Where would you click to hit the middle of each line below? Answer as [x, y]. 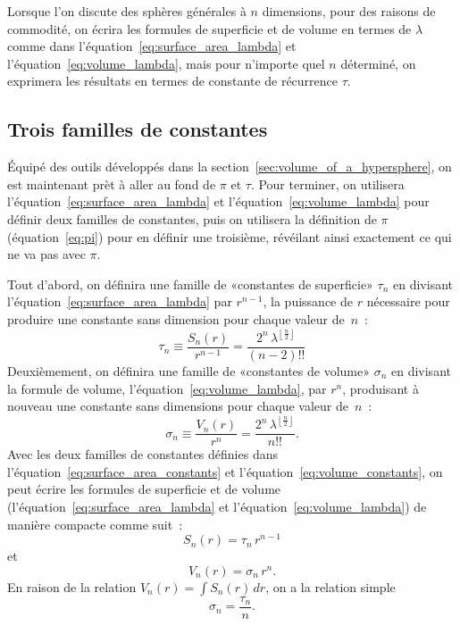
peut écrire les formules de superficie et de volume [144, 489]
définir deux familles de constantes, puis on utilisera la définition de [192, 218]
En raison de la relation [72, 586]
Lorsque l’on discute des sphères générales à [127, 11]
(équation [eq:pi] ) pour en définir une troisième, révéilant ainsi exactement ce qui [230, 236]
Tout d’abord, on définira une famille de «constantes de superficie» [190, 284]
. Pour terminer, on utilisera [327, 184]
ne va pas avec [46, 254]
